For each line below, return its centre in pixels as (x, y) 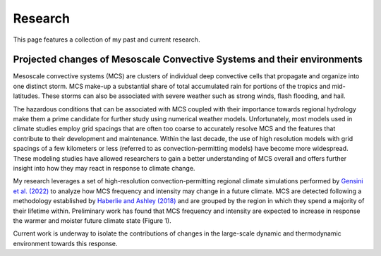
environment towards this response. (65, 243)
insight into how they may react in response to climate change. (104, 168)
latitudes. (26, 96)
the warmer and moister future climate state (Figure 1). (92, 220)
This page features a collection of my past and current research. (107, 39)
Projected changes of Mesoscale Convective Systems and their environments (188, 60)
